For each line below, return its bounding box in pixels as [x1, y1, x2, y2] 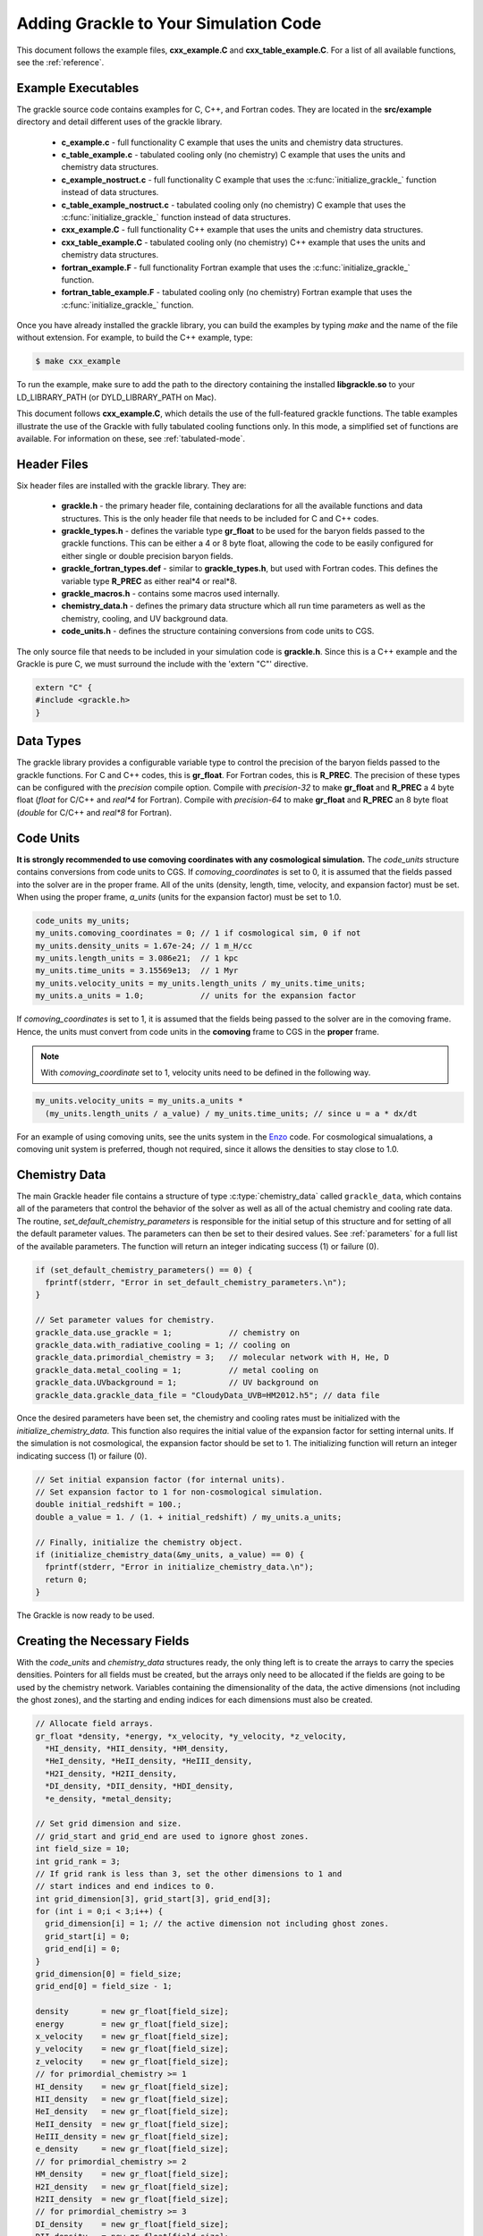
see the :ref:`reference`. [16, 56, 105, 67]
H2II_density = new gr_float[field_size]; [35, 2194, 230, 2205]
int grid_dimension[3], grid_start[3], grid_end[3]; [35, 1893, 272, 1904]
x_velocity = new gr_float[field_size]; [35, 2031, 230, 2041]
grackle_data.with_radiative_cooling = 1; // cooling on [35, 1340, 291, 1350]
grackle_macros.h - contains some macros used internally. [61, 589, 281, 599]
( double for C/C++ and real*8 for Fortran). [16, 807, 173, 817]
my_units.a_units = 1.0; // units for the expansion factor [35, 991, 357, 1001]
